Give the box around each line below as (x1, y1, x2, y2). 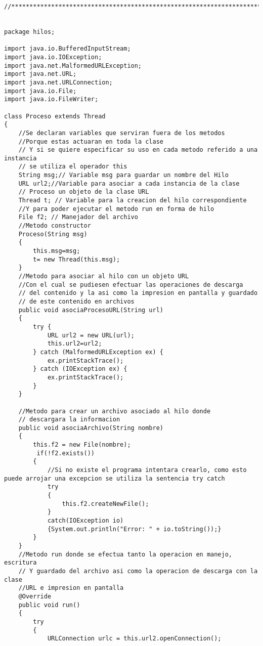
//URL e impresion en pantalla (18, 584, 124, 592)
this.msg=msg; (33, 247, 80, 255)
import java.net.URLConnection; (4, 78, 113, 86)
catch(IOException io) (47, 517, 124, 525)
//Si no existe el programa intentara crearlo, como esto (47, 466, 247, 474)
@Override (18, 592, 52, 600)
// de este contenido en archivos (18, 297, 135, 305)
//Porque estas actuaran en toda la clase (18, 138, 163, 145)
